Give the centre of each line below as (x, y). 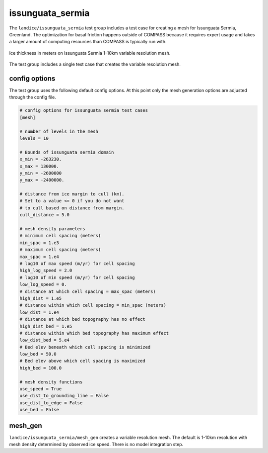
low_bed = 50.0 (38, 354)
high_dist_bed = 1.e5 (46, 326)
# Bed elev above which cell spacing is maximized (83, 361)
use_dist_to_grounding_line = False (64, 396)
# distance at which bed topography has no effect (83, 319)
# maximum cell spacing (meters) (60, 250)
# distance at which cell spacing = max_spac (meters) (88, 291)
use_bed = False (39, 410)
